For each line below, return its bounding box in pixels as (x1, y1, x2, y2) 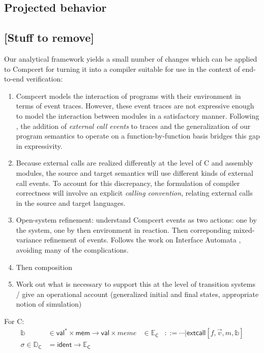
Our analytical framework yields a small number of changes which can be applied (4, 53, 257, 64)
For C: (4, 316, 24, 327)
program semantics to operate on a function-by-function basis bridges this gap (16, 130, 260, 141)
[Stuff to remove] (4, 30, 94, 45)
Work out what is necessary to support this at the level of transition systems (16, 279, 256, 289)
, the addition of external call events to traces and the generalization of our (16, 120, 251, 131)
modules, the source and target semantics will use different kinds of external (16, 167, 253, 178)
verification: (26, 73, 63, 84)
